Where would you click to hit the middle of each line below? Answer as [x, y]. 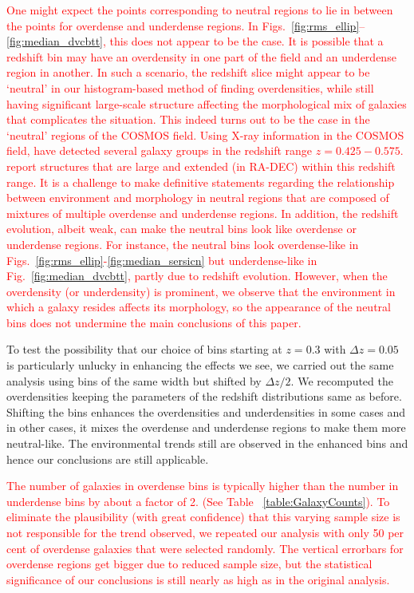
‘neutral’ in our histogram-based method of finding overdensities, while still [190, 87]
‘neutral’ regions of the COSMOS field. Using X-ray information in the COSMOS [205, 134]
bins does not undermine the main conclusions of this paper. [154, 322]
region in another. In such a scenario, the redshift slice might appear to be [188, 72]
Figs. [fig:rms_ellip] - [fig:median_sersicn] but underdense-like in [162, 260]
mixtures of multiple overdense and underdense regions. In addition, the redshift [203, 213]
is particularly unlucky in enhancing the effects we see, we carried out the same [200, 365]
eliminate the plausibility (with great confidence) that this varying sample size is [203, 517]
